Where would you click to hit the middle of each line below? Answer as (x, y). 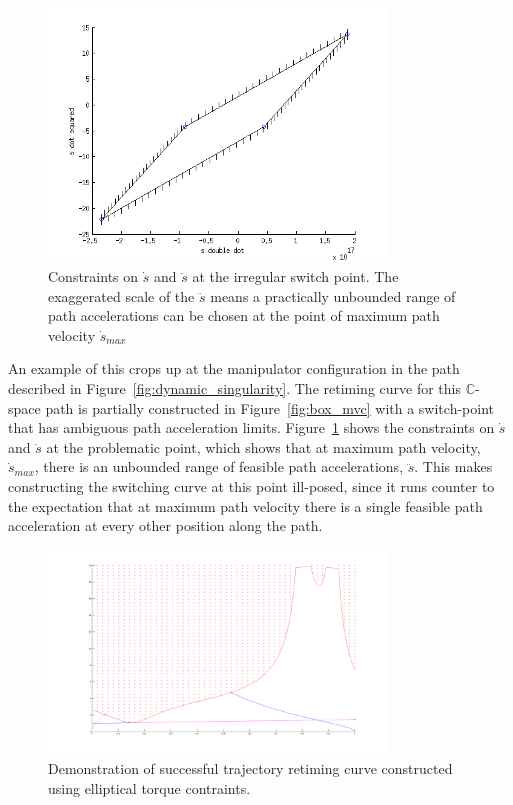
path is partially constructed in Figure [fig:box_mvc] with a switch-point (269, 407)
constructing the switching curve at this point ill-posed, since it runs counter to (251, 485)
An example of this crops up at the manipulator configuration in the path (234, 368)
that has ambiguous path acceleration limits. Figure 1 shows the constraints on (251, 427)
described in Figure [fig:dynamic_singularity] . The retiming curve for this (235, 387)
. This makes (453, 466)
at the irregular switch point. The (295, 275)
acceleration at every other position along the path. (165, 525)
